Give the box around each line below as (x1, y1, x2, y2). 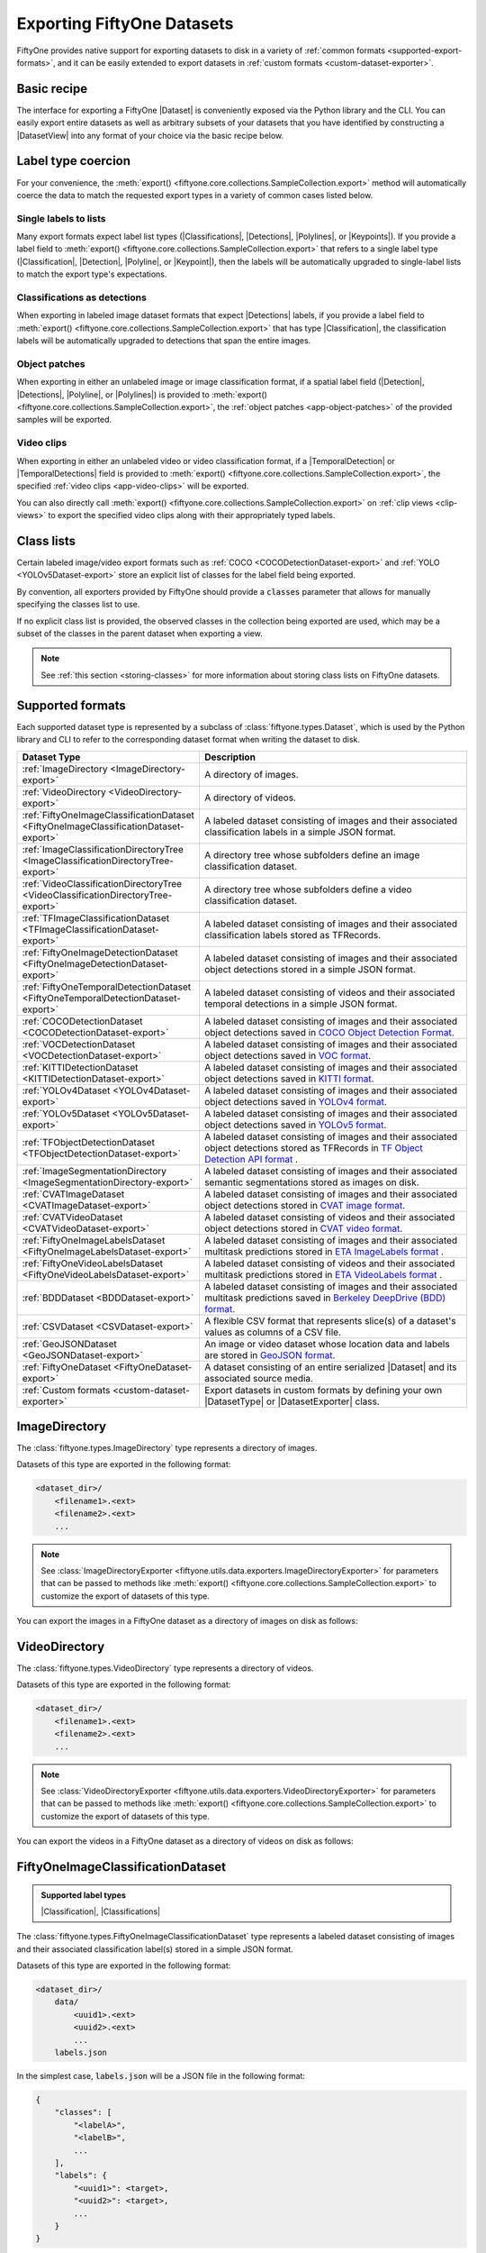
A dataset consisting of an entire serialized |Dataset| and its (203, 1361, 457, 1373)
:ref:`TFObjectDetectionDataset (22, 1136, 155, 1148)
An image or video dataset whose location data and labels (203, 1337, 450, 1350)
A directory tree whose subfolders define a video (203, 883, 413, 896)
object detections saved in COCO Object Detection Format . (203, 1026, 454, 1038)
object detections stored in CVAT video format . (203, 1222, 403, 1235)
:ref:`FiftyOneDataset (22, 1361, 112, 1373)
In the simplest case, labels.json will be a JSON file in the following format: (16, 2071, 306, 2081)
